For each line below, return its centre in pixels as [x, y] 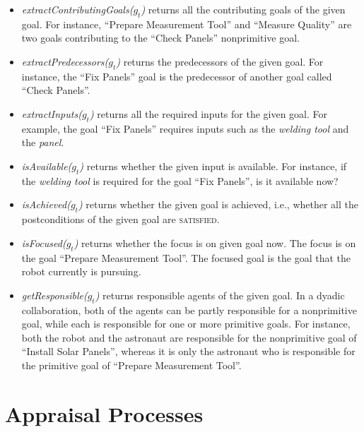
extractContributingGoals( [77, 9]
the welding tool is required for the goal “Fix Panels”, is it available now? [180, 180]
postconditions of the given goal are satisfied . [121, 219]
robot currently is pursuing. [81, 271]
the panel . [43, 142]
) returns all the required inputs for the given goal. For [209, 113]
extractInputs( [52, 113]
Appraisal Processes [104, 413]
